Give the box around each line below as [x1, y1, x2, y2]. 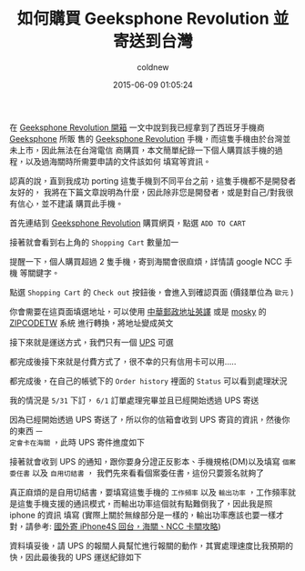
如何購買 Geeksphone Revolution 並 [16, 8, 290, 29]
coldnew [137, 61, 169, 73]
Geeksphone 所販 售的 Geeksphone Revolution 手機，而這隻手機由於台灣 [9, 133, 283, 144]
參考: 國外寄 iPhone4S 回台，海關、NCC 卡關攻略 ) [33, 520, 221, 532]
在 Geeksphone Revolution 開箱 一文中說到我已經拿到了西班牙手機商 [9, 122, 266, 133]
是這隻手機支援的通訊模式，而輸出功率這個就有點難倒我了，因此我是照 [9, 497, 273, 509]
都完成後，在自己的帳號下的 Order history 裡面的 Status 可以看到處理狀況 [9, 375, 288, 386]
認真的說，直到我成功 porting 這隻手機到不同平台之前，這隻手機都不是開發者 [9, 175, 297, 186]
